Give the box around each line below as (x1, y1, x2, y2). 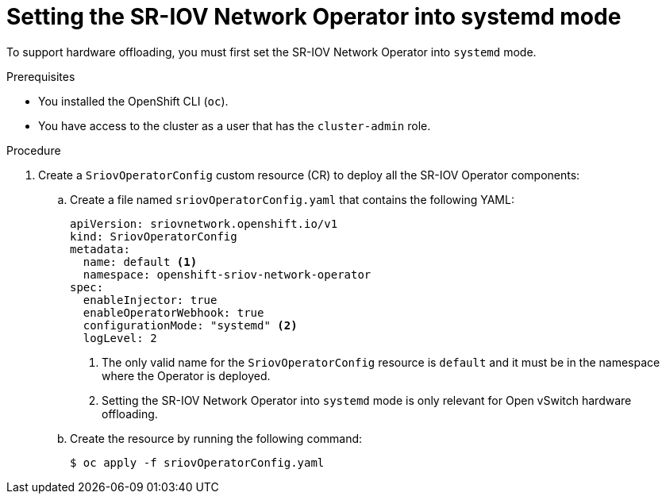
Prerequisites (6, 69, 75, 83)
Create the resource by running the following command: (70, 431, 363, 445)
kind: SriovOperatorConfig (70, 229, 237, 243)
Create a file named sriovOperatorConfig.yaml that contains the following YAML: (70, 192, 514, 206)
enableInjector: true (83, 293, 218, 306)
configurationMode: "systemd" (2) (83, 318, 298, 332)
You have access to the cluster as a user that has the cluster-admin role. (38, 118, 431, 133)
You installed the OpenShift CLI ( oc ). (38, 94, 229, 108)
